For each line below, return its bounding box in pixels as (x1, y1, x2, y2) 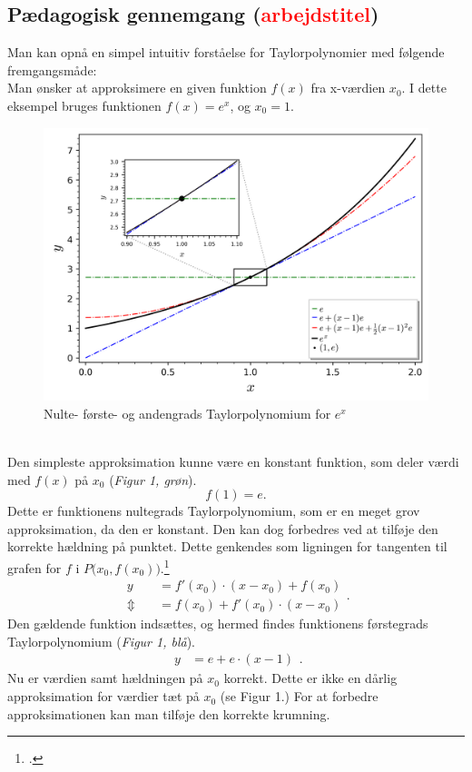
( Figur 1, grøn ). (109, 470, 197, 489)
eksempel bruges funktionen (7, 95, 162, 114)
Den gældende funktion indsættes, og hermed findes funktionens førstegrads (7, 614, 428, 633)
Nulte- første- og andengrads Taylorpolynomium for (44, 403, 331, 422)
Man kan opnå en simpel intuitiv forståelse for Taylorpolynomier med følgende (7, 43, 445, 62)
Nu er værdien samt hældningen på (7, 668, 203, 688)
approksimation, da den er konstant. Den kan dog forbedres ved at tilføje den (7, 519, 438, 538)
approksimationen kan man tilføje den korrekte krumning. (7, 704, 330, 723)
